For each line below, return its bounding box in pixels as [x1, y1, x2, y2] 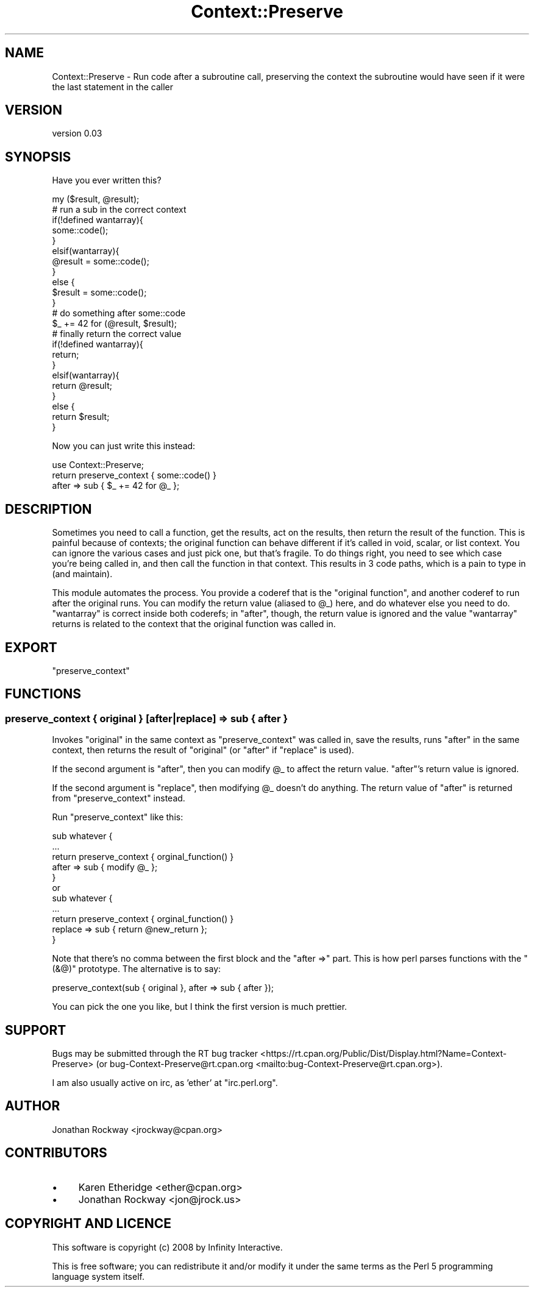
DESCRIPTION [5, 501, 92, 517]
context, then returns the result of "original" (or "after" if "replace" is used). [52, 745, 354, 756]
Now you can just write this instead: [52, 441, 196, 452]
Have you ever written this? [52, 175, 162, 186]
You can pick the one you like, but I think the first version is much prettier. [52, 1001, 347, 1012]
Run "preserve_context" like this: [52, 812, 183, 823]
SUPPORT [5, 1022, 66, 1038]
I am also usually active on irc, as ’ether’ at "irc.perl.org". [52, 1077, 278, 1088]
